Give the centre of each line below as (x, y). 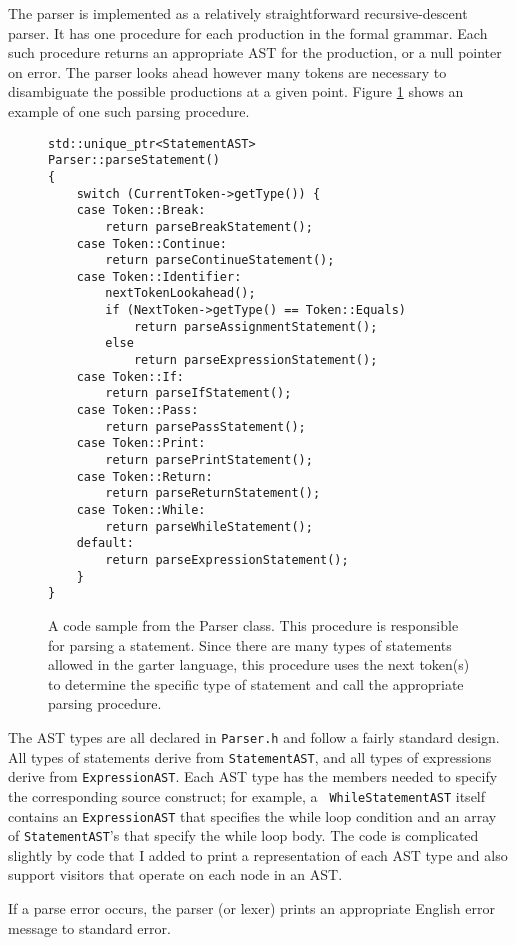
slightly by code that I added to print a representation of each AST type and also (258, 854)
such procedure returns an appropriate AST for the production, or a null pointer (255, 52)
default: (105, 543)
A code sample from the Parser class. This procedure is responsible (253, 624)
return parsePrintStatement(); (209, 460)
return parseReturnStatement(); (213, 493)
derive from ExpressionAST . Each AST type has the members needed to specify (253, 776)
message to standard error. (89, 927)
